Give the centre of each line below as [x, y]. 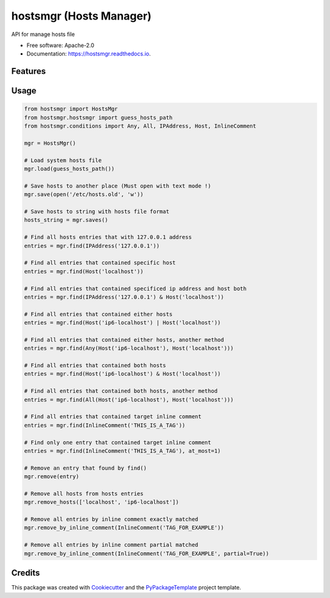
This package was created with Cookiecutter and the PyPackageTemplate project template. [126, 588]
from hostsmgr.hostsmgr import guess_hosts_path [98, 117]
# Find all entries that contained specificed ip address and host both [135, 288]
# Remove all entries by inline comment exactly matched [111, 520]
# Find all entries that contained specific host [100, 263]
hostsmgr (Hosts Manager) [82, 16]
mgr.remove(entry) [52, 477]
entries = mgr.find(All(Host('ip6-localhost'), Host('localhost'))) [129, 399]
